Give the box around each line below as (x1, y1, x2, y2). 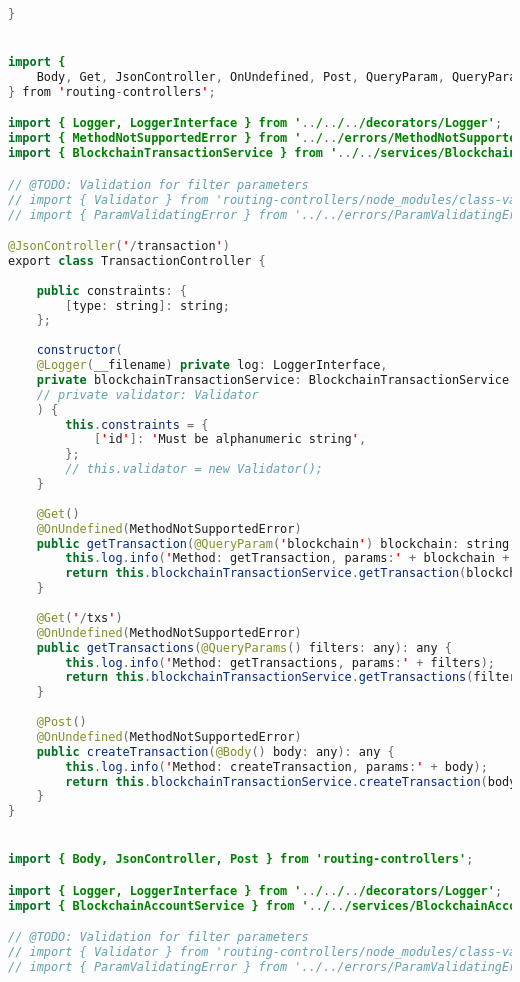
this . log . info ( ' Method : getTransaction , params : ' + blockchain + (65, 551, 510, 566)
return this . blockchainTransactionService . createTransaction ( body (65, 774, 517, 789)
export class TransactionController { (8, 253, 266, 268)
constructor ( (36, 343, 123, 358)
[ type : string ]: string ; (65, 298, 231, 313)
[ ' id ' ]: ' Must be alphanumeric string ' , (93, 432, 367, 447)
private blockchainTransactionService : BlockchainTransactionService (36, 372, 510, 387)
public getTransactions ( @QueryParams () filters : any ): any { (36, 640, 452, 655)
